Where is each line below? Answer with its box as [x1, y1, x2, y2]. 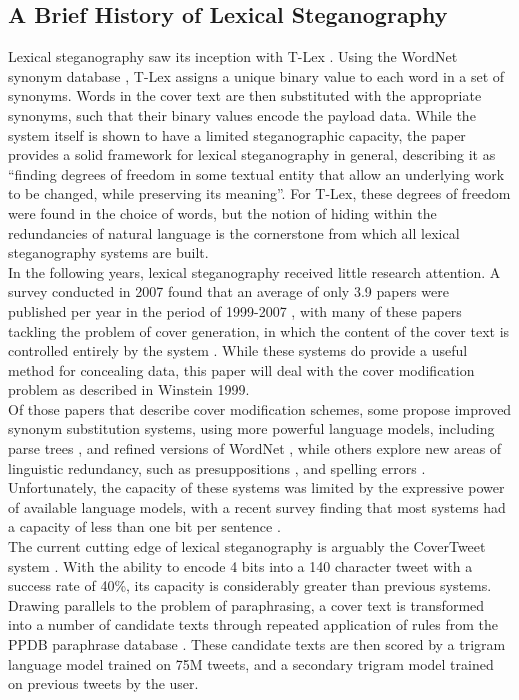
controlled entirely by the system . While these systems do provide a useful [8, 340, 468, 361]
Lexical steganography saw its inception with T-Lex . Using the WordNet [8, 46, 458, 67]
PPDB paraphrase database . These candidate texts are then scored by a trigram [8, 634, 506, 655]
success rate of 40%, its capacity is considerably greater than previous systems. [8, 575, 492, 596]
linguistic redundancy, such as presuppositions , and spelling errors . [8, 457, 426, 478]
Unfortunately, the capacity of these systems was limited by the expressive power [8, 477, 505, 498]
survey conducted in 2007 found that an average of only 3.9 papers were [8, 281, 449, 302]
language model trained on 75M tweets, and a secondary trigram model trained [8, 653, 494, 674]
